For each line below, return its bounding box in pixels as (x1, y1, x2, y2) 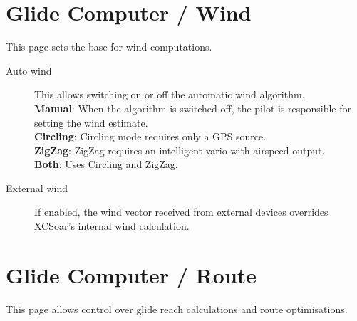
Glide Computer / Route (6, 260, 257, 289)
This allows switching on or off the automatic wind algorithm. (34, 87, 305, 102)
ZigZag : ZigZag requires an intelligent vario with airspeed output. (34, 142, 325, 157)
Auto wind (6, 63, 52, 78)
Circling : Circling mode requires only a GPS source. (34, 129, 267, 144)
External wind (6, 180, 68, 195)
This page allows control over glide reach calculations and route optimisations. (6, 301, 348, 316)
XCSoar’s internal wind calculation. (34, 219, 190, 233)
